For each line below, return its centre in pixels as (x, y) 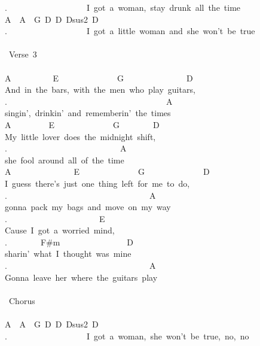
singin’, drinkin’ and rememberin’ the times (88, 113)
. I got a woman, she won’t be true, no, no (127, 336)
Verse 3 (23, 54)
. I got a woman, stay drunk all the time (123, 7)
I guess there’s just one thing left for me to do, (97, 183)
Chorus (22, 300)
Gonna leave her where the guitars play (81, 277)
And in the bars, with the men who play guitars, (100, 89)
